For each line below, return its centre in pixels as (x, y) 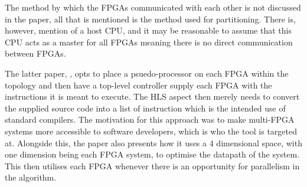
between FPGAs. (35, 53)
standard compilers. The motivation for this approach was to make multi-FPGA (150, 119)
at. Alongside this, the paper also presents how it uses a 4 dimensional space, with (153, 142)
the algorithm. (31, 177)
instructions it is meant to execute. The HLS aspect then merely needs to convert (152, 96)
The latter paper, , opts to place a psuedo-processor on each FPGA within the (147, 73)
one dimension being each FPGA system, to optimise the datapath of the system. (152, 154)
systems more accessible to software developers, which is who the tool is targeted (151, 131)
